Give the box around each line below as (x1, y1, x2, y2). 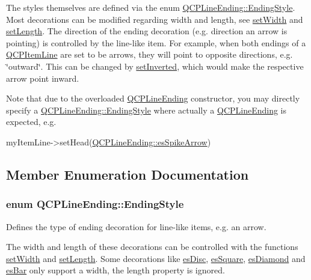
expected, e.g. (6, 115, 57, 128)
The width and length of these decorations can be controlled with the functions (6, 240, 298, 253)
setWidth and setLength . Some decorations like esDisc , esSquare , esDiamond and (6, 252, 306, 264)
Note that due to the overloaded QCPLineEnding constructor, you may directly (6, 92, 300, 105)
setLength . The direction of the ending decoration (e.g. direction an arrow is (6, 25, 288, 37)
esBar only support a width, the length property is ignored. (6, 264, 225, 276)
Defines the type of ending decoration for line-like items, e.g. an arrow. (6, 220, 266, 233)
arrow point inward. (6, 72, 79, 84)
